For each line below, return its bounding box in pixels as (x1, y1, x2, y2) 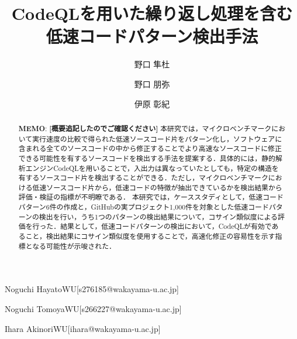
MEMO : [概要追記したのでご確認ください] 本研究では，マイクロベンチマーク (18, 123, 272, 133)
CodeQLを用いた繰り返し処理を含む (11, 1, 293, 25)
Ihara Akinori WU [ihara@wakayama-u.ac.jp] (5, 322, 161, 334)
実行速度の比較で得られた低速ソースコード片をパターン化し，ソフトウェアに (32, 133, 282, 143)
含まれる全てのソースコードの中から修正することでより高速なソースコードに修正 (18, 143, 282, 153)
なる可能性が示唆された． (32, 241, 116, 251)
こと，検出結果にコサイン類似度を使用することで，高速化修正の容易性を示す (25, 231, 275, 241)
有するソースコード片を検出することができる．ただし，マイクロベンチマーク (18, 173, 268, 183)
